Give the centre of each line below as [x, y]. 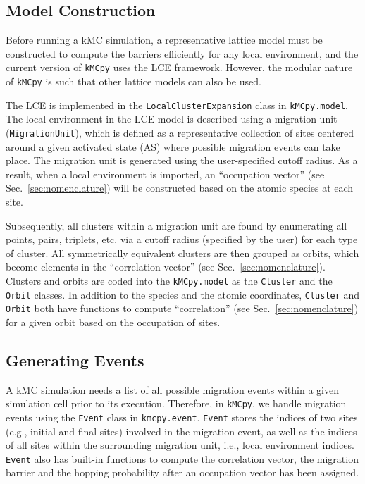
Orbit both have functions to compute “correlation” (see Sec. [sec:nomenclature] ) [182, 308]
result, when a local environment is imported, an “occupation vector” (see [165, 174]
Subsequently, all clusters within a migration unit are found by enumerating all [177, 225]
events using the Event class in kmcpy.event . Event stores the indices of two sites [182, 417]
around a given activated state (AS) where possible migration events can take [173, 146]
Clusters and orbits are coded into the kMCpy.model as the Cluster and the [169, 280]
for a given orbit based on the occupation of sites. [113, 322]
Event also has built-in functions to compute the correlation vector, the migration [182, 458]
